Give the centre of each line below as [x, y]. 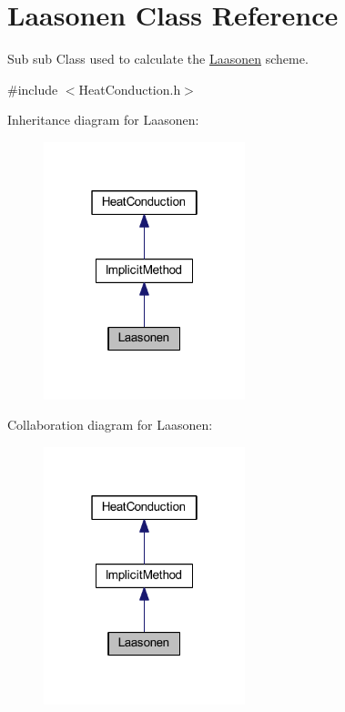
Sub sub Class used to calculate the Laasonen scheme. [158, 59]
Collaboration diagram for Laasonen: [110, 425]
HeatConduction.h [130, 89]
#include [33, 89]
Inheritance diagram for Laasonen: [103, 120]
